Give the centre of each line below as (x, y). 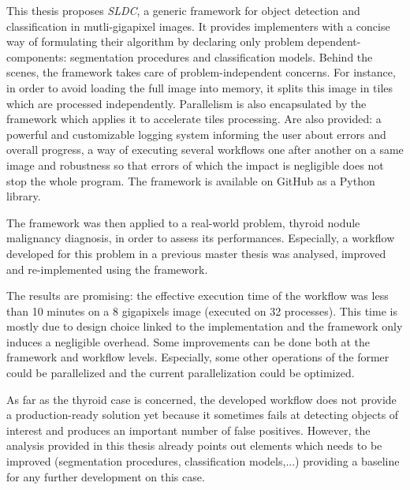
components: (37, 56)
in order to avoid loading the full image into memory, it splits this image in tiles (200, 87)
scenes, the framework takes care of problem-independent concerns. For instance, (201, 72)
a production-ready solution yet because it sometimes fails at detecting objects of (203, 415)
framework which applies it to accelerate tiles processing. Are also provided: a (194, 119)
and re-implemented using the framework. (107, 269)
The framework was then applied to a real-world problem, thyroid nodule (183, 222)
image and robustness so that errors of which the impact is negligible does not (195, 165)
